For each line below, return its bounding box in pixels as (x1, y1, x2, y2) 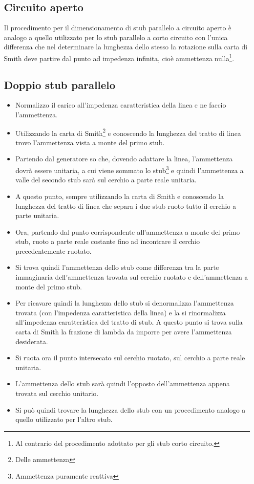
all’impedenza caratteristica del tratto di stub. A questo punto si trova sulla (15, 317, 243, 327)
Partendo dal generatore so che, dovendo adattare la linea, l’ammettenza (15, 154, 233, 164)
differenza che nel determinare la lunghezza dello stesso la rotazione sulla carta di (4, 42, 248, 52)
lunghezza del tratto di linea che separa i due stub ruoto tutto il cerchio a (15, 200, 236, 211)
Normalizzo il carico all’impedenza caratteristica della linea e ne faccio (15, 100, 226, 110)
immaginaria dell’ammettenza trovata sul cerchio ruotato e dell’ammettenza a (15, 272, 248, 282)
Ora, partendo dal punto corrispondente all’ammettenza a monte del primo (15, 226, 240, 237)
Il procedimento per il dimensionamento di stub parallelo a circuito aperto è (4, 22, 232, 33)
